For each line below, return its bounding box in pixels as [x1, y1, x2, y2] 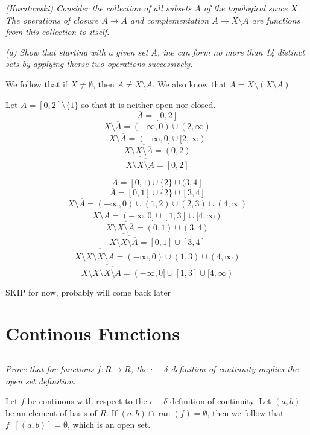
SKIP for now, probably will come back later [5, 285, 171, 298]
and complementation [130, 13, 209, 26]
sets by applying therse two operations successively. [5, 57, 193, 70]
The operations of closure [5, 13, 99, 26]
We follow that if [5, 77, 68, 90]
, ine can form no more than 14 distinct [157, 45, 305, 58]
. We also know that [152, 77, 227, 90]
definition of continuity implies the [171, 362, 299, 375]
